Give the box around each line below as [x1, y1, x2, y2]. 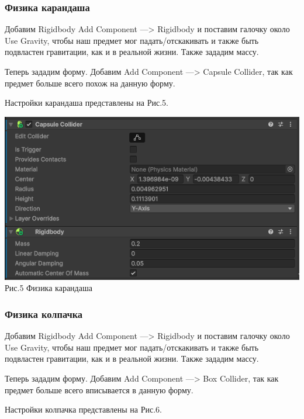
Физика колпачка [5, 306, 82, 321]
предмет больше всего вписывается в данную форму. [5, 383, 194, 396]
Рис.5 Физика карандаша [5, 282, 92, 294]
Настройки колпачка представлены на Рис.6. [5, 403, 163, 415]
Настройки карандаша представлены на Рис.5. [5, 96, 168, 109]
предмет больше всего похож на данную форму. [5, 77, 175, 89]
